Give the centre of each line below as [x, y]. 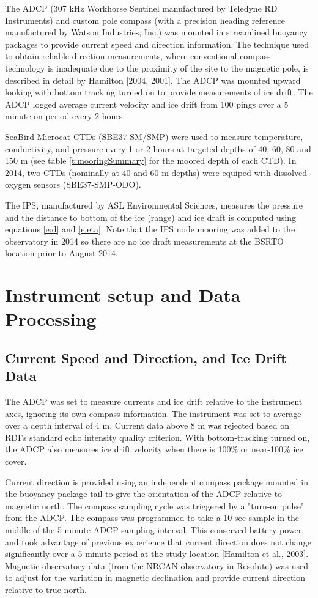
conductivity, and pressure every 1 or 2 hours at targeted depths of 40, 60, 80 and [158, 148]
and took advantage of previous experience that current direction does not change [158, 541]
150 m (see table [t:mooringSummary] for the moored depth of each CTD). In [151, 161]
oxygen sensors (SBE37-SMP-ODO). [73, 184]
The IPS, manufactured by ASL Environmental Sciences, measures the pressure [154, 205]
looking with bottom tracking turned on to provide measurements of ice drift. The [159, 92]
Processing [51, 319]
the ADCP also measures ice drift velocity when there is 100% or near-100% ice [154, 449]
